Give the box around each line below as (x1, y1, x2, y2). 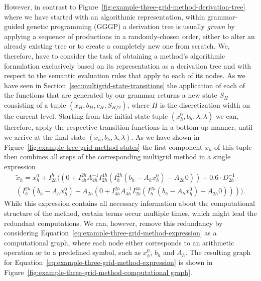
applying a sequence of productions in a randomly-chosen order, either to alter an (4, 31, 255, 41)
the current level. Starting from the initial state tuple (4, 110, 168, 121)
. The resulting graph (185, 247, 251, 257)
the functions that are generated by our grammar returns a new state (4, 90, 217, 100)
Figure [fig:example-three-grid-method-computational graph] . (4, 266, 192, 277)
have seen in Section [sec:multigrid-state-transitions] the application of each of (4, 80, 245, 90)
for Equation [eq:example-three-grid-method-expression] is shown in (4, 256, 213, 267)
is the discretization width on (160, 99, 250, 110)
